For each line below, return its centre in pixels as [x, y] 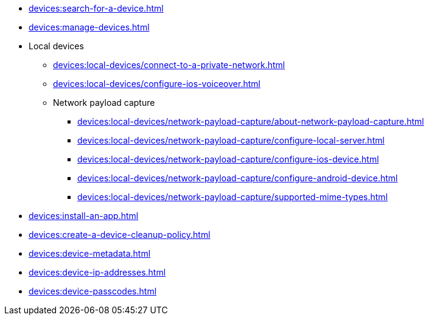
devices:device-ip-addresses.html [97, 272]
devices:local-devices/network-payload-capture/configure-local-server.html [231, 140]
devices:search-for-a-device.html [96, 8]
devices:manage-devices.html [89, 27]
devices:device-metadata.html [90, 253]
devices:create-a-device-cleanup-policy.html [120, 235]
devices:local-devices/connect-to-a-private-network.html [169, 65]
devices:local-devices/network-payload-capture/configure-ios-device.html [228, 159]
